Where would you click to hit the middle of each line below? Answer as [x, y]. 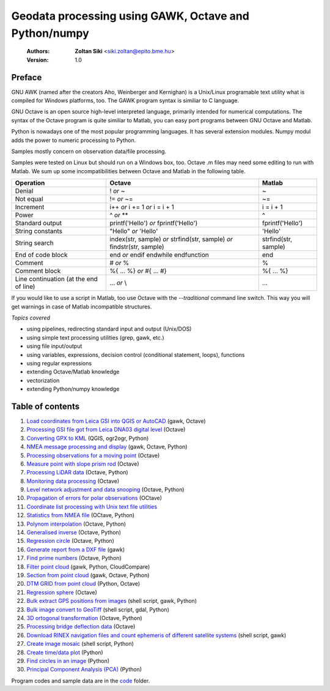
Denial [24, 191]
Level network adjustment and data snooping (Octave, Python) [105, 490]
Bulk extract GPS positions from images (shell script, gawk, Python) [112, 601]
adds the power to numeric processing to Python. [74, 140]
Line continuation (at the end [56, 279]
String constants [38, 231]
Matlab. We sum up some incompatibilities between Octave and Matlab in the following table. [128, 171]
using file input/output [54, 346]
